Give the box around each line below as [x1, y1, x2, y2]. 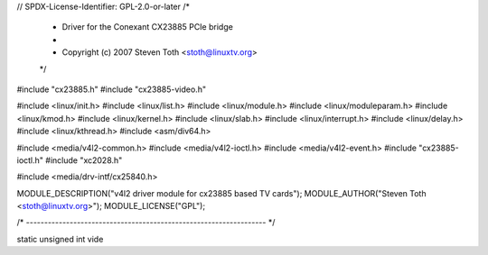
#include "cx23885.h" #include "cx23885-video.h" [16, 84, 207, 95]
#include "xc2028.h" [45, 154, 123, 166]
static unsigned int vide [16, 233, 104, 244]
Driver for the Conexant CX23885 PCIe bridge [61, 22, 234, 32]
